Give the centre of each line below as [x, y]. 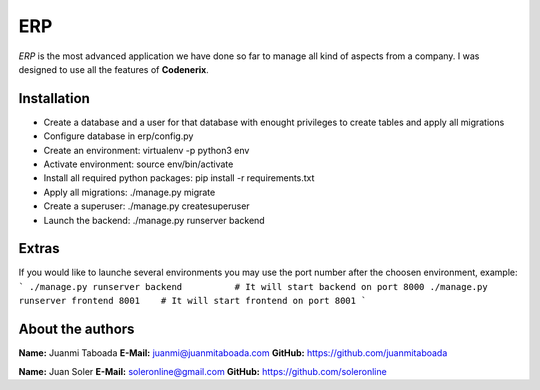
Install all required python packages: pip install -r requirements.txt [179, 178]
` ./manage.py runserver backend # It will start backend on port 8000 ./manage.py [253, 286]
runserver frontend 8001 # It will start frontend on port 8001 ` [192, 301]
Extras [39, 248]
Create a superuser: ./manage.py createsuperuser [146, 206]
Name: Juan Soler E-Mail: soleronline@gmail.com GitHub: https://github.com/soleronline [202, 371]
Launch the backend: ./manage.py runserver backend [154, 220]
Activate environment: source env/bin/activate [138, 164]
